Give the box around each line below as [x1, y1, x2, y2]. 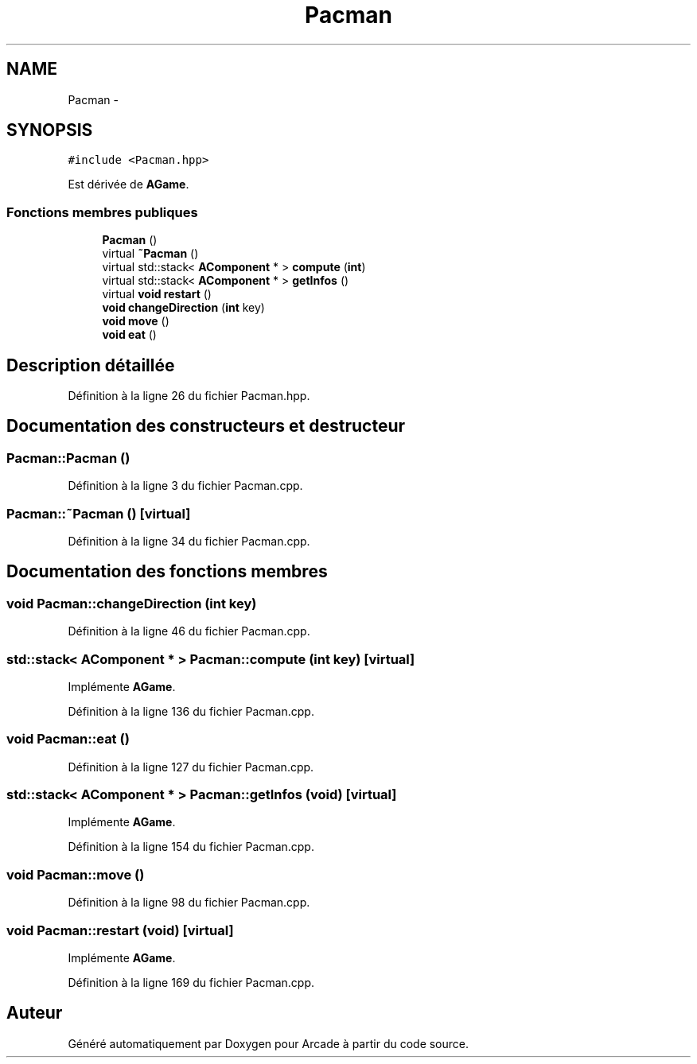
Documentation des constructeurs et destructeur [6, 416, 406, 437]
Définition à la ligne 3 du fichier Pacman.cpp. [68, 479, 303, 493]
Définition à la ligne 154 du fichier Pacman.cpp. [68, 840, 314, 854]
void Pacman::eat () [6, 731, 130, 748]
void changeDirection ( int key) [102, 301, 265, 315]
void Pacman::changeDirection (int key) [6, 595, 257, 612]
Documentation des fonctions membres [6, 561, 328, 582]
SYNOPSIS [6, 120, 93, 141]
